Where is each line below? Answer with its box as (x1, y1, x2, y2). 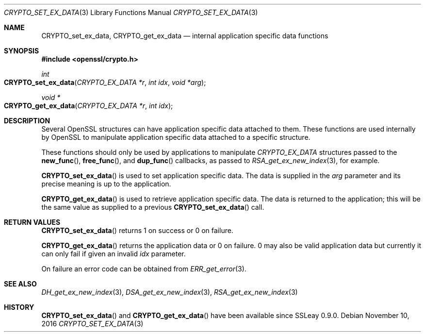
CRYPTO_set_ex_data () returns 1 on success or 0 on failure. (41, 226, 233, 235)
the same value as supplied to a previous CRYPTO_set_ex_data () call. (41, 203, 264, 211)
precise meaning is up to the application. (41, 180, 171, 188)
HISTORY (4, 303, 34, 311)
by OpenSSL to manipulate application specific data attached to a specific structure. (41, 133, 311, 141)
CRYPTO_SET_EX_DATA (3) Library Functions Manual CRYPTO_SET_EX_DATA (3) (4, 8, 258, 17)
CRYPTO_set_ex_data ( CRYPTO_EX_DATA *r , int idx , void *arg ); (4, 78, 206, 86)
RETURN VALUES (4, 218, 61, 226)
